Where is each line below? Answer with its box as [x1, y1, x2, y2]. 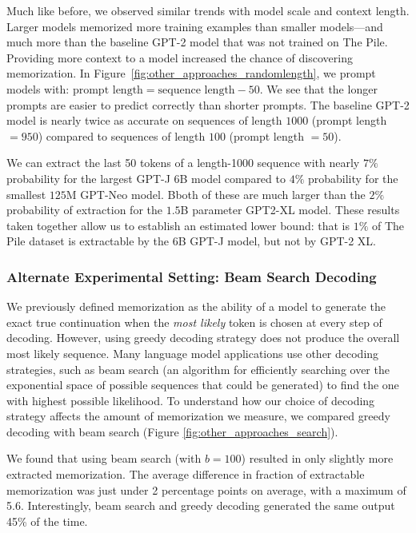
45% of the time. [6, 512, 88, 529]
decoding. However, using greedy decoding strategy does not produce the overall [6, 329, 400, 346]
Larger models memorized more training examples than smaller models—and [6, 18, 383, 34]
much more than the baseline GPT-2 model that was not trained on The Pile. [6, 34, 388, 50]
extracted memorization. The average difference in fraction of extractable [6, 466, 365, 483]
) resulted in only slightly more [241, 450, 394, 467]
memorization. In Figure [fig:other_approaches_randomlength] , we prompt [6, 65, 376, 82]
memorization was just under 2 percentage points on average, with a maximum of [6, 481, 406, 498]
